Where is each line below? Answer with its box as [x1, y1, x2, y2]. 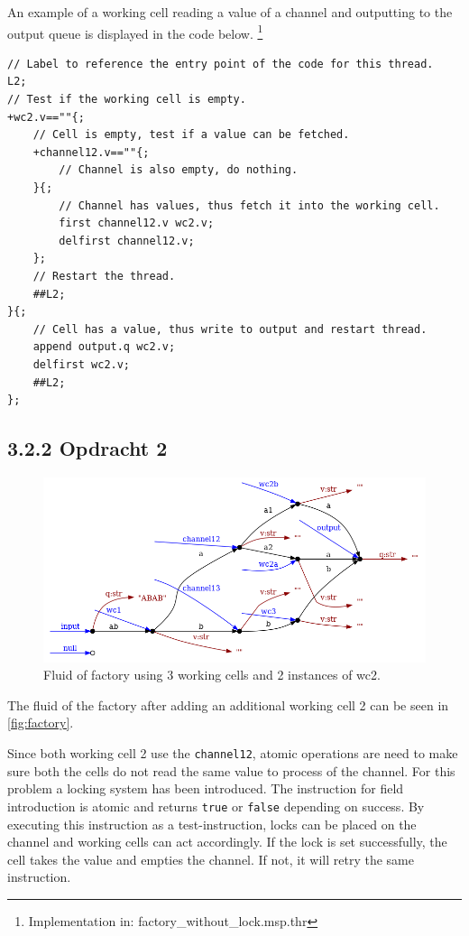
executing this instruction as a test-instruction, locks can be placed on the [7, 814, 417, 833]
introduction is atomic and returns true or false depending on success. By [7, 796, 425, 815]
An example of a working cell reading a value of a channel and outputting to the [7, 3, 453, 21]
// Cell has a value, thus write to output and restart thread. [32, 322, 428, 336]
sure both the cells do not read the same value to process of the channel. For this [7, 761, 455, 780]
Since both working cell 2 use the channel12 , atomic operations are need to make [7, 744, 458, 762]
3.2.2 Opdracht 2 [7, 434, 168, 462]
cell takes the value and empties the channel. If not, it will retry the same [7, 849, 414, 868]
